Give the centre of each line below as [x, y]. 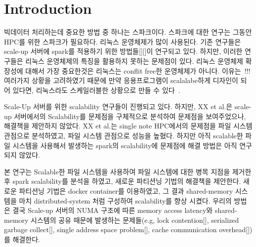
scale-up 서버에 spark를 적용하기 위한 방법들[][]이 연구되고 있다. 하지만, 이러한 [123, 51]
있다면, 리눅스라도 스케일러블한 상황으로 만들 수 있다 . [96, 90]
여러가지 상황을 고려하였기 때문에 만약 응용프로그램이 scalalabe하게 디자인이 [121, 80]
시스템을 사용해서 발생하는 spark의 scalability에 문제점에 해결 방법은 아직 [125, 145]
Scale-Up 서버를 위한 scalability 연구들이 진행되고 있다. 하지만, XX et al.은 [118, 106]
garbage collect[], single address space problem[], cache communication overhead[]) [128, 229]
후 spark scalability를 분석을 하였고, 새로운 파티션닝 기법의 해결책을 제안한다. [123, 181]
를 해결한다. [22, 239]
